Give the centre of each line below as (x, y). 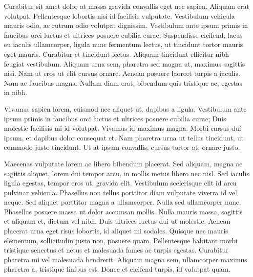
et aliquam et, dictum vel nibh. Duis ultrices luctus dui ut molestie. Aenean (117, 221)
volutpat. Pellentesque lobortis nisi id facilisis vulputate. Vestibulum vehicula (119, 15)
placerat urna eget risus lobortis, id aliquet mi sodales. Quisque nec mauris (116, 231)
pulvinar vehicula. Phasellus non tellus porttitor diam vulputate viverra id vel (121, 192)
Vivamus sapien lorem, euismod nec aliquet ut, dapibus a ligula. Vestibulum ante (125, 108)
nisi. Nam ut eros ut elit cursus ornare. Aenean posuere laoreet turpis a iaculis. (122, 73)
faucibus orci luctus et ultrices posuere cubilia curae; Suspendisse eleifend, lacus (123, 35)
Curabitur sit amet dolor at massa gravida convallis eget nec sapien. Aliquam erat (127, 6)
